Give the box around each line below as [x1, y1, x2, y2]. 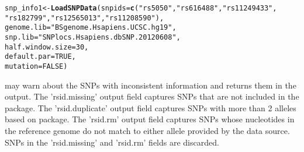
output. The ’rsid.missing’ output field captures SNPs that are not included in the [5, 90, 299, 102]
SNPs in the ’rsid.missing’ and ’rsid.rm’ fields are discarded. [5, 136, 219, 148]
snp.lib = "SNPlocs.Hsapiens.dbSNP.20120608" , [5, 33, 181, 41]
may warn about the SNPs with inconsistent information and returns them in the [5, 79, 296, 91]
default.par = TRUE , [5, 52, 76, 61]
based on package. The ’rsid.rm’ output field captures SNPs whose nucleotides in [5, 113, 295, 125]
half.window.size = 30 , [5, 43, 89, 51]
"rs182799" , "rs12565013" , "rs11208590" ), [5, 13, 164, 22]
